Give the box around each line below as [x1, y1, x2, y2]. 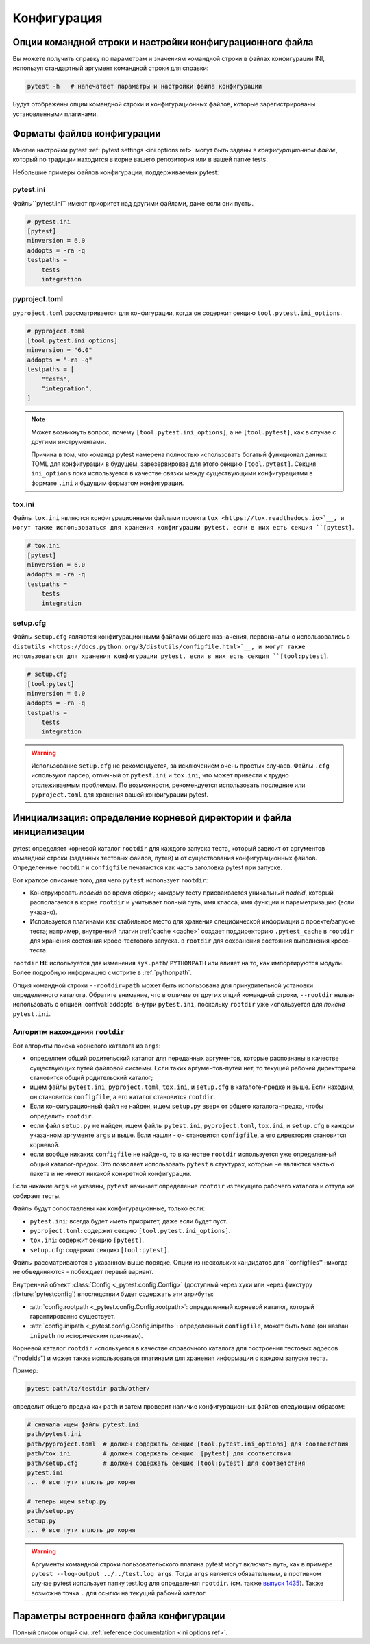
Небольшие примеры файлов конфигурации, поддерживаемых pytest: [12, 168, 219, 176]
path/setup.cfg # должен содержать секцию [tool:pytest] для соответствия [27, 1459, 306, 1467]
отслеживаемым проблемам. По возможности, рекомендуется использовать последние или [31, 781, 306, 789]
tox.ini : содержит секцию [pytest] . [29, 1236, 144, 1245]
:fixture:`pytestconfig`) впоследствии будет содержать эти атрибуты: [12, 1290, 214, 1298]
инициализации [12, 826, 85, 838]
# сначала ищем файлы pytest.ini [27, 1420, 140, 1429]
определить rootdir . [29, 1112, 94, 1120]
